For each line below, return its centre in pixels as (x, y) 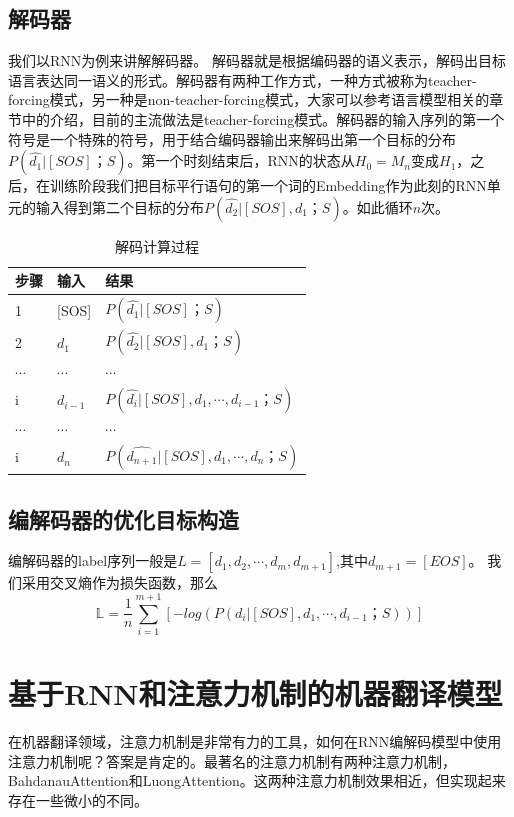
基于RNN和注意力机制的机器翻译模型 (255, 693)
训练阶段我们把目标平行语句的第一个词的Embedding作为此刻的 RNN (268, 185)
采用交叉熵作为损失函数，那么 (119, 582)
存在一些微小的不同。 (78, 799)
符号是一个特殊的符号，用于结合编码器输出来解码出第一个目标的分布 (232, 138)
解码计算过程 (157, 245)
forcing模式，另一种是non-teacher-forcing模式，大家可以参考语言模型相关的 (249, 99)
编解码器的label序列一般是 (93, 560)
